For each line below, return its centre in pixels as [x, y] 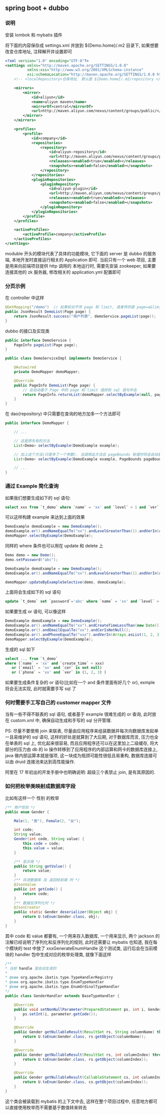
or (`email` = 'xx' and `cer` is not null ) [57, 668]
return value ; [37, 871]
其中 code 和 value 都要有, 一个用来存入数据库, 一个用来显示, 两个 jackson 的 [82, 936]
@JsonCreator [27, 908]
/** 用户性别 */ [20, 807]
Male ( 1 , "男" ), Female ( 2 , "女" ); [47, 821]
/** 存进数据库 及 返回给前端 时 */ [47, 880]
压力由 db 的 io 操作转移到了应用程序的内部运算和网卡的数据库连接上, [88, 749]
